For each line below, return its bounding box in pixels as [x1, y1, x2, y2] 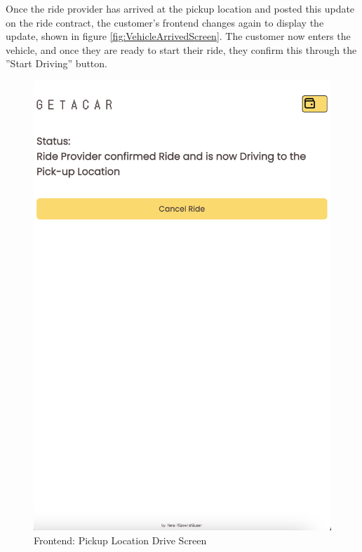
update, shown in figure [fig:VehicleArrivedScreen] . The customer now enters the [6, 29, 351, 43]
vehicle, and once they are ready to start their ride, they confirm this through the [6, 42, 357, 57]
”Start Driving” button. [6, 56, 107, 71]
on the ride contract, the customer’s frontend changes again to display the [6, 15, 324, 29]
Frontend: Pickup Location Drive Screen [34, 532, 207, 547]
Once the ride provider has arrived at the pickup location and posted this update [6, 1, 355, 15]
